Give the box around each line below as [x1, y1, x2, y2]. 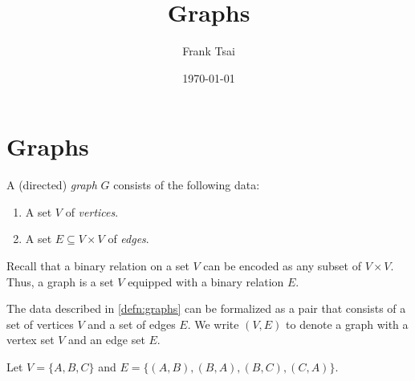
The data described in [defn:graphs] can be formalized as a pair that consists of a [6, 300, 406, 317]
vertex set [6, 331, 55, 348]
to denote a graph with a [286, 315, 409, 332]
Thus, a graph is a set [6, 273, 114, 290]
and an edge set [68, 331, 145, 348]
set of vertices [6, 315, 74, 332]
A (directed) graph [6, 176, 97, 193]
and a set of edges [87, 315, 176, 332]
